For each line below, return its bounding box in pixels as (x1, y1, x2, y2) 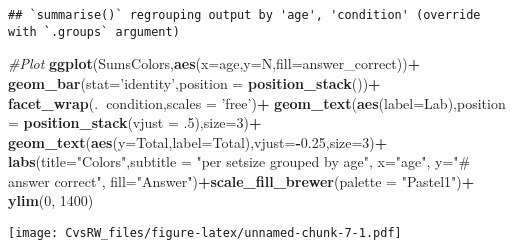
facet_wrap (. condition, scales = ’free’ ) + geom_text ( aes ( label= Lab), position (8, 92, 506, 113)
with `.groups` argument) (8, 24, 180, 39)
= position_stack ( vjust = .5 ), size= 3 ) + (8, 112, 262, 133)
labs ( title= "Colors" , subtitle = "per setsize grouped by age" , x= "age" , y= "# (8, 151, 471, 172)
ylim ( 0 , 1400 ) (8, 190, 94, 211)
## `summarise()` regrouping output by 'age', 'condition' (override (8, 8, 481, 22)
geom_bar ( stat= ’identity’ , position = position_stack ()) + (8, 72, 381, 93)
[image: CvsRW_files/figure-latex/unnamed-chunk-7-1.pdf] (8, 226, 402, 241)
